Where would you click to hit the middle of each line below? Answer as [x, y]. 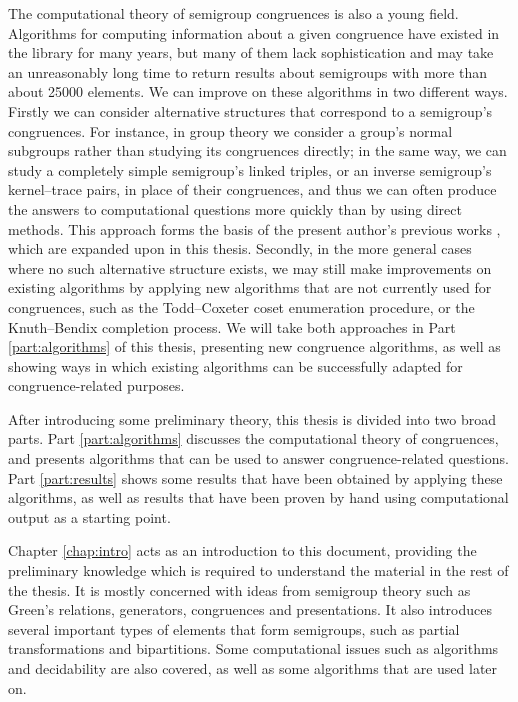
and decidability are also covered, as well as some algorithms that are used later [253, 668]
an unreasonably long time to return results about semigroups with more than [247, 71]
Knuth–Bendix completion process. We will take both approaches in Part [232, 326]
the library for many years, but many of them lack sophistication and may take [251, 52]
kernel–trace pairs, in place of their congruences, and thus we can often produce [252, 189]
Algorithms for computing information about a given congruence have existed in [254, 32]
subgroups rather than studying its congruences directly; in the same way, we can [257, 150]
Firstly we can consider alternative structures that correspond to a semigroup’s [250, 110]
